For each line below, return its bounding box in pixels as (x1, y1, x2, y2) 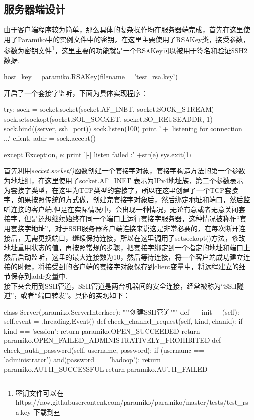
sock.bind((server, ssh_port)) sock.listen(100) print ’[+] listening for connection (4, 123, 242, 133)
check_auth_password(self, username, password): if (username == (4, 345, 205, 355)
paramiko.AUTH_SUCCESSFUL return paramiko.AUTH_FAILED (4, 364, 208, 374)
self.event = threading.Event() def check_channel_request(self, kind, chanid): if (4, 316, 243, 326)
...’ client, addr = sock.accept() (4, 133, 96, 143)
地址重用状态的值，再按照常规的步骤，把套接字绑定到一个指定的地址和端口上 (4, 242, 250, 252)
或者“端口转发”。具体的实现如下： (21, 290, 130, 300)
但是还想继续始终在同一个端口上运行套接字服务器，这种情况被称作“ (24, 213, 240, 224)
